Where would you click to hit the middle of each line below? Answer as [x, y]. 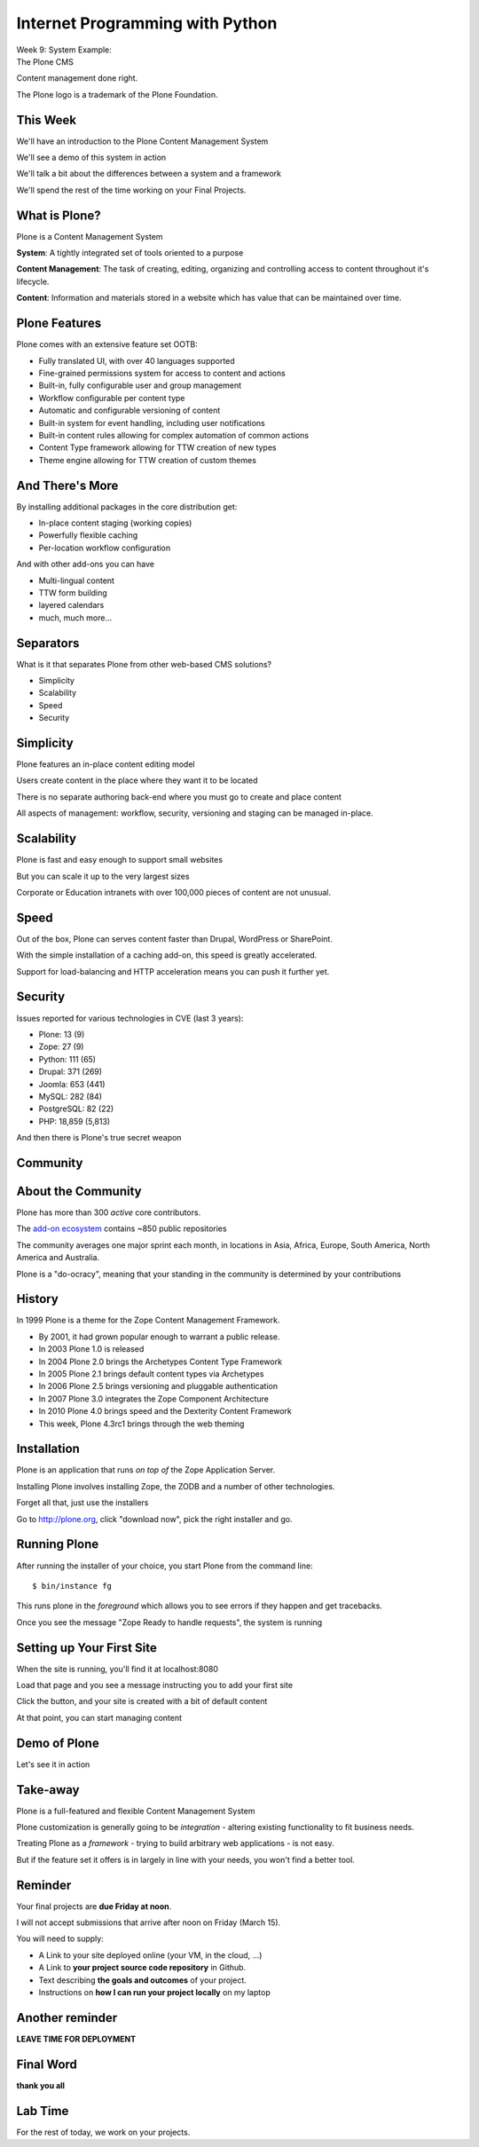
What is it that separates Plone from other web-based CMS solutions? [144, 664]
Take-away [48, 1790]
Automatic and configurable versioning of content [130, 410]
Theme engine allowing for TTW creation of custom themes [148, 460]
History [38, 1299]
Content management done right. [77, 78]
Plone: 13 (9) [62, 1034]
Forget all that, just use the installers [82, 1503]
